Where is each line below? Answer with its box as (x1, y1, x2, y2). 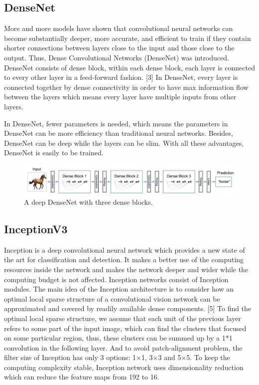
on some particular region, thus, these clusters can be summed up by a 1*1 (4, 333, 233, 343)
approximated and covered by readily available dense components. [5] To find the (4, 303, 252, 314)
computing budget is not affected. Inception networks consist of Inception (4, 274, 229, 284)
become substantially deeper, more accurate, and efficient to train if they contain (4, 32, 251, 43)
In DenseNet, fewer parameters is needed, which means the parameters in (4, 118, 228, 128)
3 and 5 (158, 352, 181, 363)
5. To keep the (186, 352, 230, 363)
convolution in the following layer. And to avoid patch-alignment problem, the (4, 342, 243, 353)
